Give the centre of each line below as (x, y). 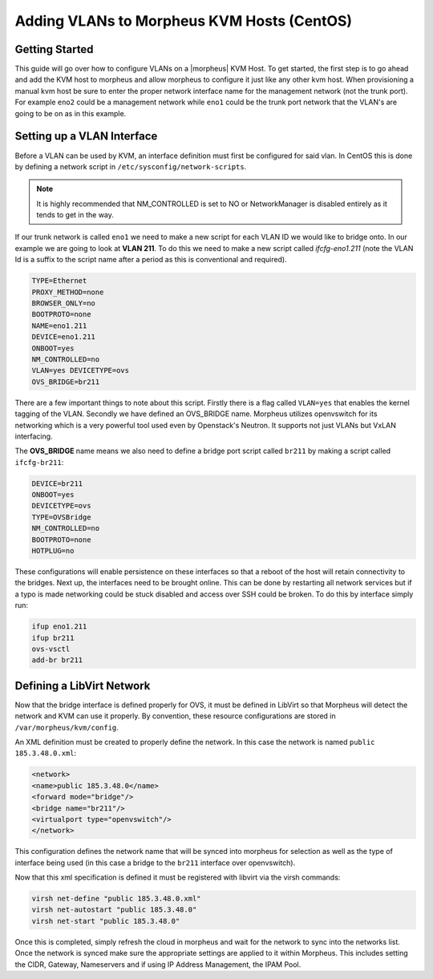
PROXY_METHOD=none (68, 292)
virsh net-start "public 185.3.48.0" (106, 921)
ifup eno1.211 (59, 627)
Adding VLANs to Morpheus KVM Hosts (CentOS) (184, 21)
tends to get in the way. (75, 215)
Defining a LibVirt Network (83, 686)
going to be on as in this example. (71, 113)
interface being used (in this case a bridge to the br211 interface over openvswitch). (155, 863)
